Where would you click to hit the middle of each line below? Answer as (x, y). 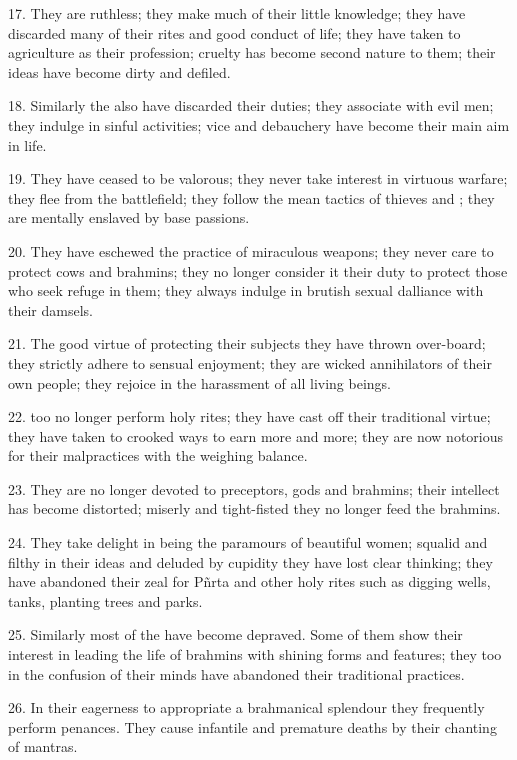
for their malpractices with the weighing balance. (158, 455)
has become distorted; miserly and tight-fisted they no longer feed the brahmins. (254, 508)
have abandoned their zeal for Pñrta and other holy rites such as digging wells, (249, 581)
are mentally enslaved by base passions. (129, 217)
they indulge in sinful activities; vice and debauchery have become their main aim (259, 124)
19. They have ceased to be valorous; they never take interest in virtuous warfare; (258, 178)
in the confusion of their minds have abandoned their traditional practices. (236, 673)
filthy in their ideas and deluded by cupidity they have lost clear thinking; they (250, 561)
